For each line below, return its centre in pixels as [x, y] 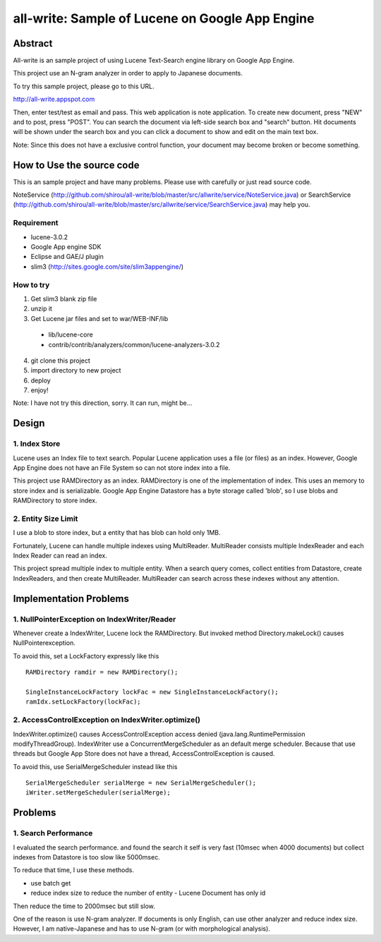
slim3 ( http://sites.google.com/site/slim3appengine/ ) [107, 266]
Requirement [36, 223]
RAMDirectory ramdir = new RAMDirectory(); [102, 672]
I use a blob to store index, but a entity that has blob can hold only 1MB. [117, 533]
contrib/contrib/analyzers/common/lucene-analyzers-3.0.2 [134, 344]
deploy [41, 380]
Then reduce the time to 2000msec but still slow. [84, 906]
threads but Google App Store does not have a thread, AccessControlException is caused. [144, 754]
